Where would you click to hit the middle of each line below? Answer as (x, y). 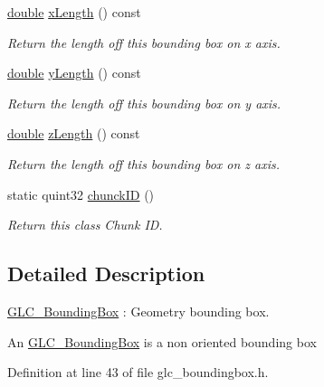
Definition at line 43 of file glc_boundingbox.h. (138, 372)
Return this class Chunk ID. (85, 225)
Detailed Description (106, 274)
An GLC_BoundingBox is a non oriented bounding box (162, 341)
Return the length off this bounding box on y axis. (144, 103)
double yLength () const (74, 73)
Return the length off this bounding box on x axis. (144, 42)
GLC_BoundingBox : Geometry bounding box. (138, 311)
